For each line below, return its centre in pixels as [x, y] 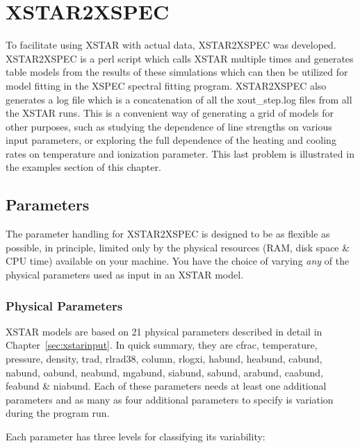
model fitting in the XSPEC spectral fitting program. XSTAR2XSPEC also [166, 85]
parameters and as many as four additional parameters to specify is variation [170, 399]
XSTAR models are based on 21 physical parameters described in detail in [164, 331]
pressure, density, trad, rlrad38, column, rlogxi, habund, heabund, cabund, [164, 359]
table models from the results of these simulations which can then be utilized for [177, 72]
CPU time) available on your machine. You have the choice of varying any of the [178, 261]
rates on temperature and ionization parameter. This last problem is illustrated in [180, 153]
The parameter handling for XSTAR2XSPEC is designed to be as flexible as [168, 234]
